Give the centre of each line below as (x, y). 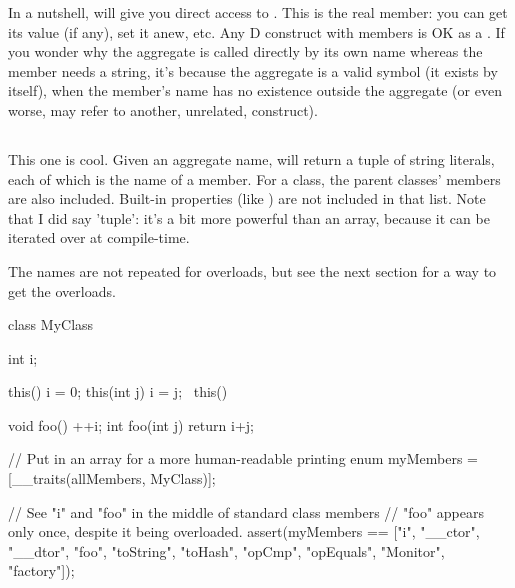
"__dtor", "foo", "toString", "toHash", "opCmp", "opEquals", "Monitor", (226, 550)
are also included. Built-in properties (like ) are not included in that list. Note (247, 198)
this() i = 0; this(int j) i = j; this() (118, 391)
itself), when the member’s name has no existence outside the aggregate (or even (255, 90)
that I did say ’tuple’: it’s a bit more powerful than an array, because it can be (249, 217)
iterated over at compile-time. (99, 237)
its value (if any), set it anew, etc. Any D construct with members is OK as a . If (256, 31)
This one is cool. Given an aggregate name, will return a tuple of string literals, (251, 158)
